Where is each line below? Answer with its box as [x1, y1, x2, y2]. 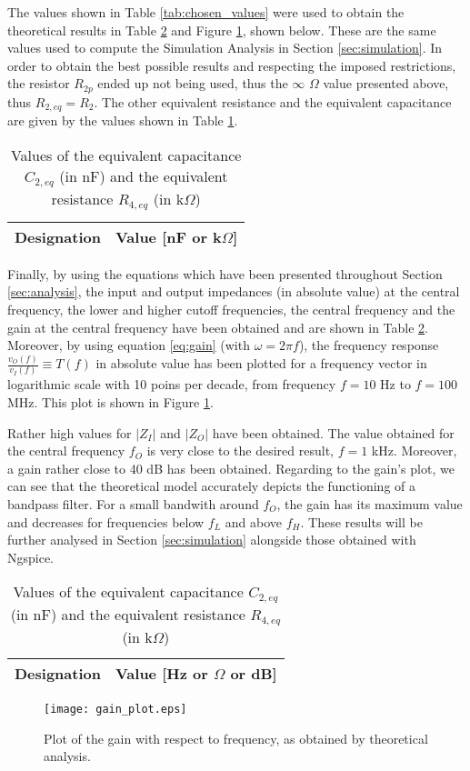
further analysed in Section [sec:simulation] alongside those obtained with [7, 530, 416, 549]
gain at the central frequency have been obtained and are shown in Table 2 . [7, 317, 428, 336]
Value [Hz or [115, 663, 208, 685]
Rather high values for [7, 423, 132, 442]
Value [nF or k [115, 225, 222, 247]
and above [225, 512, 283, 531]
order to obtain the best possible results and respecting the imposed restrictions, [7, 55, 456, 75]
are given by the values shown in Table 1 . [7, 111, 238, 130]
